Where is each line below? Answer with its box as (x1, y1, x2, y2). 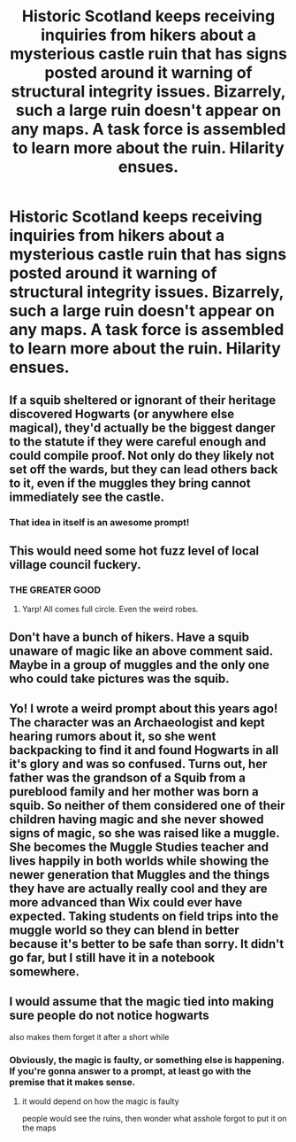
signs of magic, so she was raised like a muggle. (9, 826, 280, 841)
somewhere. (9, 964, 80, 979)
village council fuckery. (9, 556, 141, 572)
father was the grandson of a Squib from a (9, 770, 246, 785)
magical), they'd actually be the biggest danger (9, 420, 276, 435)
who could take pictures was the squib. (9, 671, 230, 686)
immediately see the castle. (9, 489, 165, 504)
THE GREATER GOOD (9, 583, 102, 595)
